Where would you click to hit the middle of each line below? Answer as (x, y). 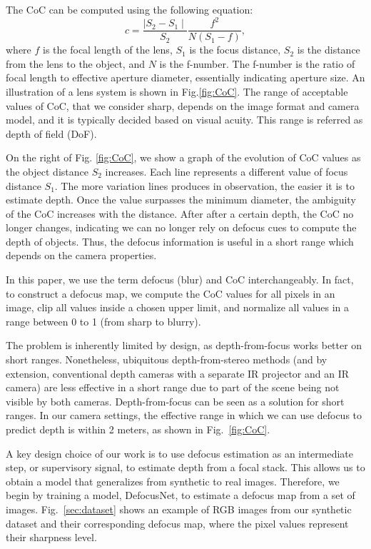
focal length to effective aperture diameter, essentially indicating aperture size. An (185, 77)
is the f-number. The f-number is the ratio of (257, 63)
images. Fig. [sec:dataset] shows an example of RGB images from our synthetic (179, 509)
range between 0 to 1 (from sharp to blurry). (103, 321)
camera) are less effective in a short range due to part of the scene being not (173, 387)
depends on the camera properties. (81, 255)
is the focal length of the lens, (108, 50)
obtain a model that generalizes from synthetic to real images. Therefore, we (173, 481)
